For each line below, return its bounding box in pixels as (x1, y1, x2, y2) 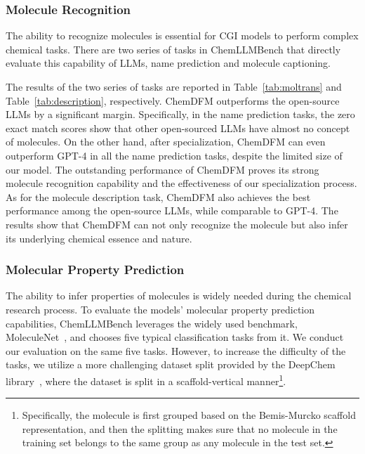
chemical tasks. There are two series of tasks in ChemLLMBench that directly (6, 41, 341, 56)
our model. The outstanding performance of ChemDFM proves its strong (6, 162, 319, 176)
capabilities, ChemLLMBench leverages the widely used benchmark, (6, 316, 298, 330)
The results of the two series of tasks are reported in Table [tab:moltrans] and (6, 79, 342, 93)
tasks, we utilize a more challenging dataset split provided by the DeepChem (6, 357, 336, 372)
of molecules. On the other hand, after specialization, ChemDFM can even (6, 134, 326, 149)
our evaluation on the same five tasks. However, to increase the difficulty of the (6, 343, 346, 358)
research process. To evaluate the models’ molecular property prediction (6, 301, 315, 316)
